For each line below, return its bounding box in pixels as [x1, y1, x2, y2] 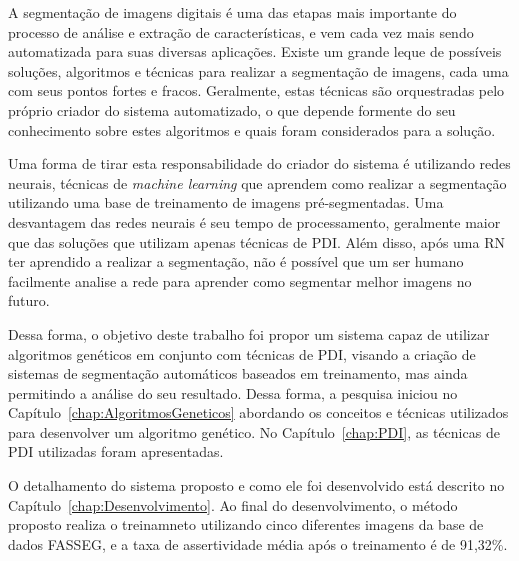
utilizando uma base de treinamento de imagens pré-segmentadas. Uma [8, 192, 444, 213]
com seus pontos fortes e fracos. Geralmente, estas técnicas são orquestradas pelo [8, 80, 505, 101]
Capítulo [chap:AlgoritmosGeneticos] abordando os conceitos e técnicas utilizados [8, 402, 509, 423]
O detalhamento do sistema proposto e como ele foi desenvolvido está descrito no [8, 475, 505, 496]
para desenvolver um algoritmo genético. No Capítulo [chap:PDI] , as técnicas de [8, 421, 500, 442]
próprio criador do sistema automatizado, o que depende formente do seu [8, 99, 456, 120]
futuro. [8, 290, 50, 311]
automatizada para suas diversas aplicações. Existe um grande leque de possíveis [8, 41, 502, 62]
